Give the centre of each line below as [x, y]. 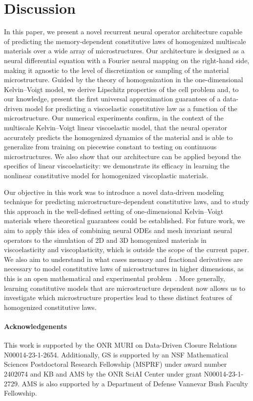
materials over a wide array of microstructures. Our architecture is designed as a [124, 51]
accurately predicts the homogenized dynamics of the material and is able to [118, 137]
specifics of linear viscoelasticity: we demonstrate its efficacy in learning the [117, 166]
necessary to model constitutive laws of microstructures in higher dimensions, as [124, 269]
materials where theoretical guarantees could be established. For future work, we [125, 221]
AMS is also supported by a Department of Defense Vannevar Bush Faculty [135, 383]
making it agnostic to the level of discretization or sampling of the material [116, 70]
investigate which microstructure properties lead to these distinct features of [118, 297]
